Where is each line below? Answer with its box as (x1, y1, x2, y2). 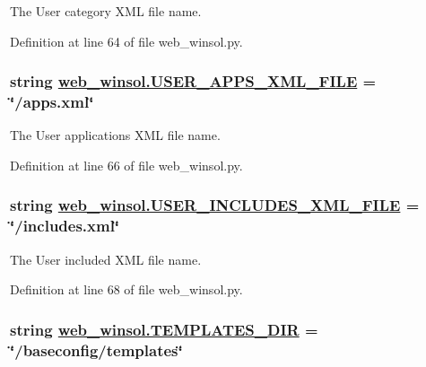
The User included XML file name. (10, 249, 202, 268)
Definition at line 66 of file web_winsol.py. (10, 155, 243, 174)
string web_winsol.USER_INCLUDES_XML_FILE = (10, 194, 420, 216)
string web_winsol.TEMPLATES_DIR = (10, 318, 318, 340)
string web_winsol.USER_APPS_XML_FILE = (10, 70, 377, 92)
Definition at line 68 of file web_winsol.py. (10, 280, 243, 299)
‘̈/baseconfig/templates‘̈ (10, 338, 183, 361)
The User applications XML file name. (10, 126, 221, 144)
